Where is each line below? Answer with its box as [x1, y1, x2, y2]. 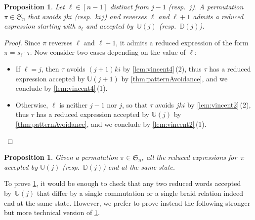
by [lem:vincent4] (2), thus [123, 63, 202, 73]
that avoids [28, 11, 61, 21]
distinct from [110, 1, 149, 11]
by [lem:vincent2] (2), [187, 99, 251, 110]
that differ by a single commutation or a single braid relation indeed [37, 187, 244, 198]
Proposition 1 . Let [4, 1, 65, 11]
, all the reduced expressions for [141, 152, 237, 162]
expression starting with [4, 21, 76, 31]
